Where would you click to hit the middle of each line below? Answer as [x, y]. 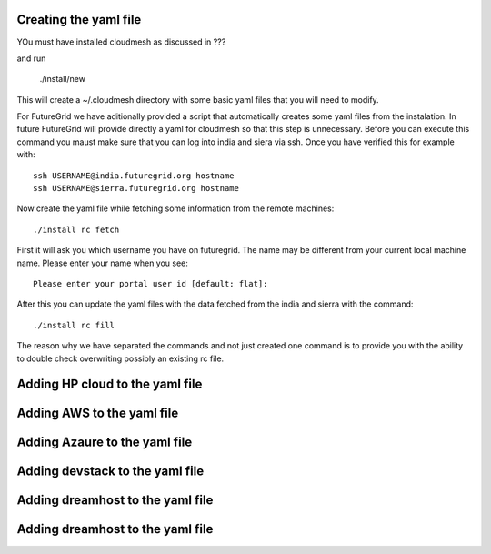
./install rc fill [74, 325]
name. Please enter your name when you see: [102, 263]
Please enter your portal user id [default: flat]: [150, 283]
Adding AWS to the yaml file [98, 413]
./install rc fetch [76, 229]
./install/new [63, 79]
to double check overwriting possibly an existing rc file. [120, 358]
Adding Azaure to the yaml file [105, 443]
